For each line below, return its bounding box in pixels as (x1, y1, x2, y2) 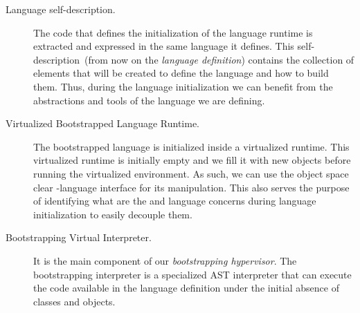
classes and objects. (33, 294, 116, 308)
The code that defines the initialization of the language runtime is (33, 25, 313, 39)
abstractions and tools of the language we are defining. (33, 93, 265, 107)
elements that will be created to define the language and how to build (33, 66, 329, 80)
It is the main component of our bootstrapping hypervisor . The (33, 253, 297, 267)
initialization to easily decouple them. (33, 207, 192, 221)
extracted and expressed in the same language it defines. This (33, 39, 294, 53)
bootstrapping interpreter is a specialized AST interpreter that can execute (33, 267, 352, 281)
